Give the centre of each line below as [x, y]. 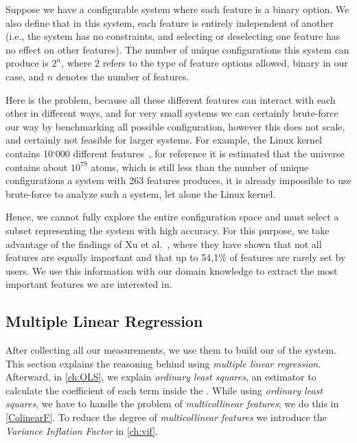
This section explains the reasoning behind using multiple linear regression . [163, 363]
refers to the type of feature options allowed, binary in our [225, 63]
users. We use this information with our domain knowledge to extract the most [172, 270]
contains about [37, 167]
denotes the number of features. [123, 76]
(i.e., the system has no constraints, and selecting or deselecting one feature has [173, 36]
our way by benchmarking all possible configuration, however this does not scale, [175, 126]
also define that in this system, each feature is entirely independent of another [170, 22]
